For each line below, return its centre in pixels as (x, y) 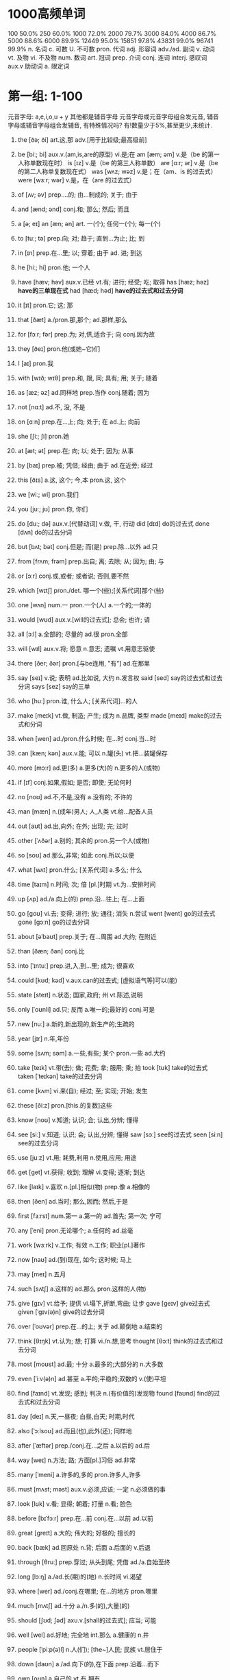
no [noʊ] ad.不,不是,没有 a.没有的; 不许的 (75, 796)
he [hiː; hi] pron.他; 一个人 (54, 267)
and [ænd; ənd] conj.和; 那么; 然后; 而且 (74, 209)
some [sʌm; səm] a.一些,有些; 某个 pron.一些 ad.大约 (92, 1053)
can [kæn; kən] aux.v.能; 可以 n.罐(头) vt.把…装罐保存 (93, 753)
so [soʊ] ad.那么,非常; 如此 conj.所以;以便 (76, 855)
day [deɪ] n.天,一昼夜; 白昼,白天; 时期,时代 (76, 1416)
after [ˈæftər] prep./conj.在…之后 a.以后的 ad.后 (84, 1445)
